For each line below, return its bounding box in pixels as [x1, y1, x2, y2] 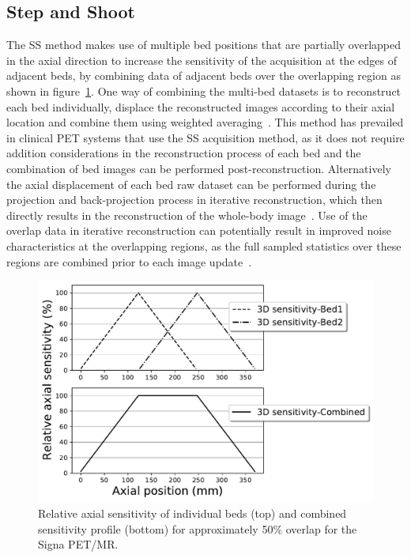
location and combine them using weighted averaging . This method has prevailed [6, 114, 404, 130]
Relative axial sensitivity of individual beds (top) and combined [38, 505, 347, 522]
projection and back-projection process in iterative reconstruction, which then [6, 191, 383, 208]
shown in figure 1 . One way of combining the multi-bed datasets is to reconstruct [6, 82, 402, 99]
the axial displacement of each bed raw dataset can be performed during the [6, 175, 376, 192]
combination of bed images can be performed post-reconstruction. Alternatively [6, 160, 391, 176]
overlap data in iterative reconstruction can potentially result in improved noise [6, 222, 391, 239]
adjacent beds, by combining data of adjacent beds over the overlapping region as [6, 67, 401, 84]
